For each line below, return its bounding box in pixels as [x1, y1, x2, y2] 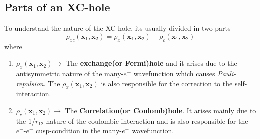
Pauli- [217, 68, 236, 78]
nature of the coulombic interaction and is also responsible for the [46, 115, 248, 126]
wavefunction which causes [133, 68, 215, 78]
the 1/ [16, 115, 35, 126]
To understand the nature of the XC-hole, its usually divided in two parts [4, 23, 231, 33]
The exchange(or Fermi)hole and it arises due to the [65, 58, 237, 68]
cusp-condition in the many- [36, 125, 122, 136]
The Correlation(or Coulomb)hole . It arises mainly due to [65, 105, 256, 115]
